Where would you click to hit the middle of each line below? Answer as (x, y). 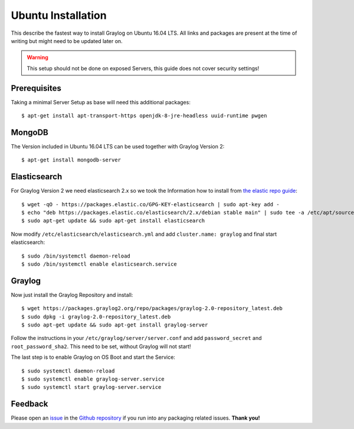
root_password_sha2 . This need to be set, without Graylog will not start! (101, 346)
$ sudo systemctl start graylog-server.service (91, 387)
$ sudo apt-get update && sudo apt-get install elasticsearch (113, 221)
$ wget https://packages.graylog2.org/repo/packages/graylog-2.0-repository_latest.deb (152, 308)
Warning (37, 57)
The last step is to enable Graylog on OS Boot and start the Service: (93, 357)
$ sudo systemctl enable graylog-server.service (93, 379)
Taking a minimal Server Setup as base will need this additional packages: (101, 102)
